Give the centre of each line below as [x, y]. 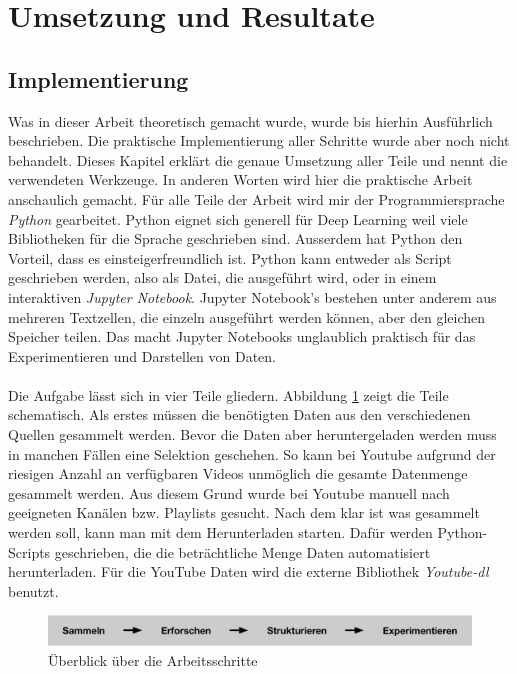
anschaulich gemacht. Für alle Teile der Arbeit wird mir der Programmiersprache [256, 198]
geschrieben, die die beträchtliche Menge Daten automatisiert [242, 551]
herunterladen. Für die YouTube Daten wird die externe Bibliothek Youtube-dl [248, 571]
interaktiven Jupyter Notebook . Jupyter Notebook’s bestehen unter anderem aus [252, 296]
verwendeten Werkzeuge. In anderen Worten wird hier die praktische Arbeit [240, 179]
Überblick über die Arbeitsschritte [153, 659]
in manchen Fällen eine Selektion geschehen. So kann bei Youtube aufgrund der [252, 453]
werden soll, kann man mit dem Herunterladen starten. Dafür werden [220, 532]
